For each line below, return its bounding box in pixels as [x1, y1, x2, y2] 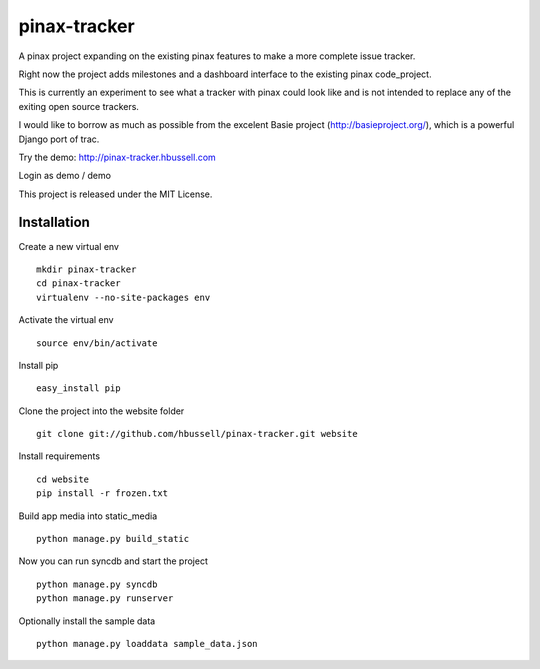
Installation [18, 214, 90, 231]
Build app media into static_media [18, 510, 158, 522]
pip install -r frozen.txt [36, 488, 169, 499]
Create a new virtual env [18, 240, 120, 252]
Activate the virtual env [18, 314, 114, 326]
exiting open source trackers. [18, 100, 140, 112]
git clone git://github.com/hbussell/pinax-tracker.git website [36, 428, 359, 440]
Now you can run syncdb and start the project [18, 555, 209, 567]
